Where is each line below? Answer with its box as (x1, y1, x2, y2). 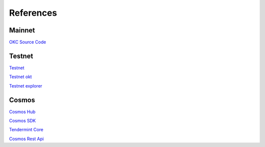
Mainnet (9, 26, 35, 34)
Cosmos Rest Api (9, 136, 44, 142)
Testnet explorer (9, 83, 43, 88)
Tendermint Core (9, 127, 44, 133)
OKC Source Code (9, 39, 46, 45)
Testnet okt (9, 74, 32, 80)
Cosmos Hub (9, 109, 36, 115)
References (9, 7, 57, 18)
